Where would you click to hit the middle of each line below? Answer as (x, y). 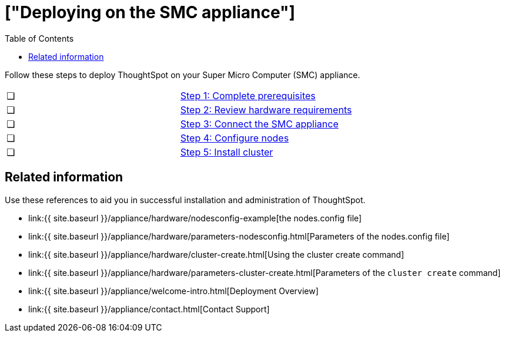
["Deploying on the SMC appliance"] (150, 12)
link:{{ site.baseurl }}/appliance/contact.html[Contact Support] (149, 309)
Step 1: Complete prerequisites (248, 95)
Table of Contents (39, 38)
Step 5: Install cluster (227, 152)
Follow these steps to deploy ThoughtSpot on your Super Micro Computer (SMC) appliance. (183, 75)
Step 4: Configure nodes (235, 138)
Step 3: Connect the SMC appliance (259, 124)
